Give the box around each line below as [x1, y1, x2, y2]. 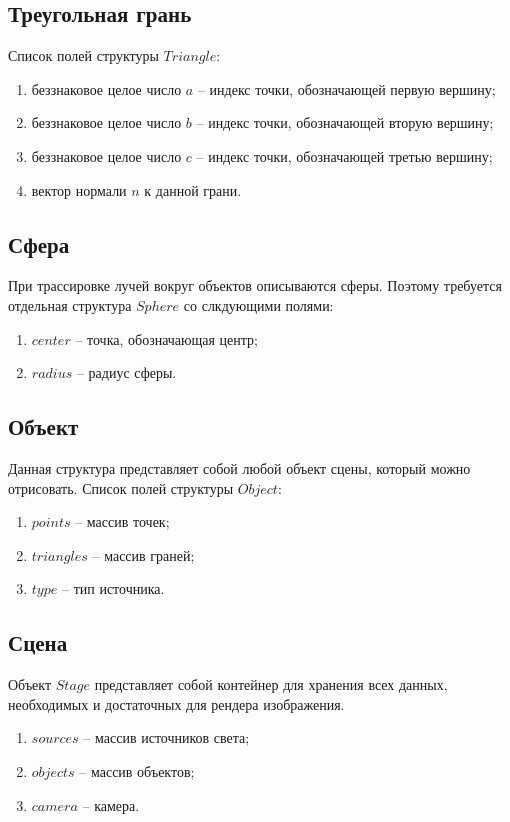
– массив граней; [92, 544, 195, 565]
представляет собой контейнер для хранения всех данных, [94, 674, 448, 695]
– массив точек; [75, 511, 170, 532]
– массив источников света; [83, 727, 250, 748]
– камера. [82, 794, 140, 815]
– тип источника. [61, 578, 165, 599]
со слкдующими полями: [183, 294, 334, 315]
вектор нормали [31, 179, 127, 200]
